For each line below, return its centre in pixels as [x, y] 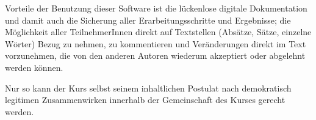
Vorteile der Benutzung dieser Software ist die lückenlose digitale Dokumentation [156, 8]
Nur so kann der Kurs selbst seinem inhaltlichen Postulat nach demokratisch [148, 88]
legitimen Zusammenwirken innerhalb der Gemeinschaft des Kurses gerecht [145, 100]
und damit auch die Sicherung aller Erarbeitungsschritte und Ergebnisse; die [148, 20]
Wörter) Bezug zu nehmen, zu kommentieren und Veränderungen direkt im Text [156, 43]
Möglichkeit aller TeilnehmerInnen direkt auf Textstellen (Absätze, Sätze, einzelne [158, 32]
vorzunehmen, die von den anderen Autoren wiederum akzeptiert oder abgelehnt [155, 55]
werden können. [34, 67]
